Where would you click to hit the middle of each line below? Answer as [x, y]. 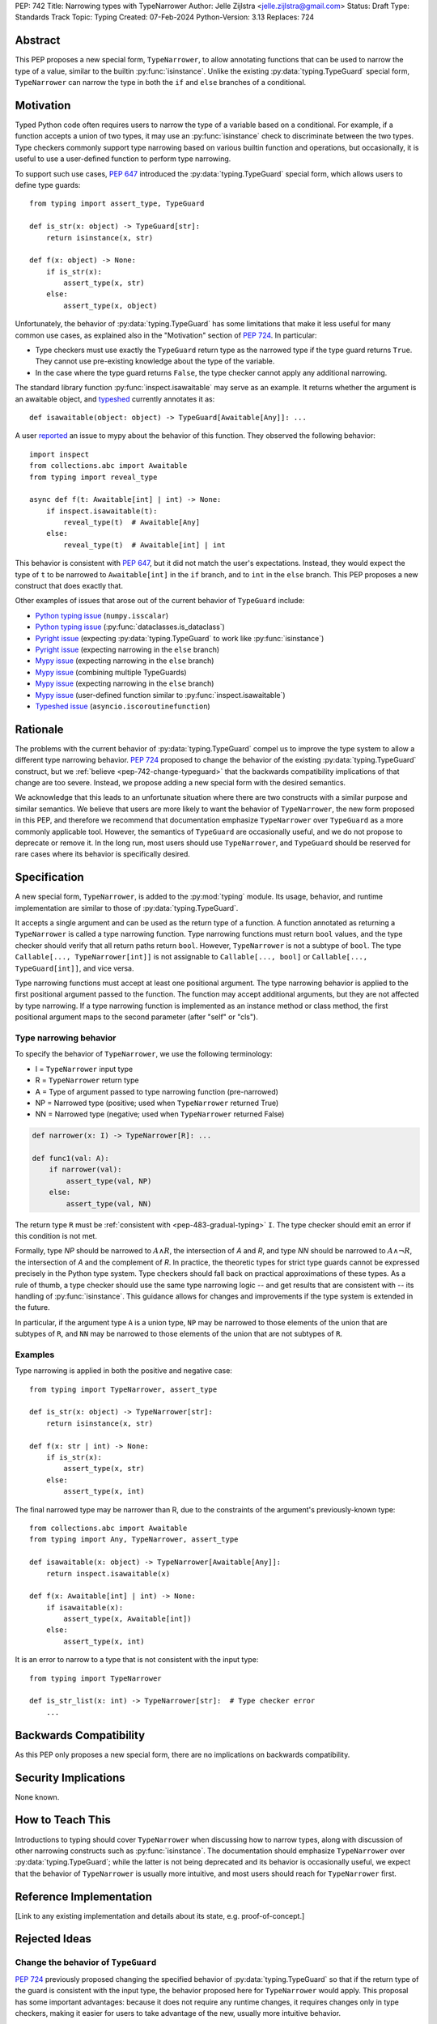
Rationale [39, 729]
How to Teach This [63, 1820]
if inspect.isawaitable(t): [102, 511]
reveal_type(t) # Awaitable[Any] [132, 523]
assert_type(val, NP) [109, 1181]
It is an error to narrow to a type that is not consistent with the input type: [137, 1660]
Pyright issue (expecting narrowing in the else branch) [127, 649]
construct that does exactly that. [69, 586]
